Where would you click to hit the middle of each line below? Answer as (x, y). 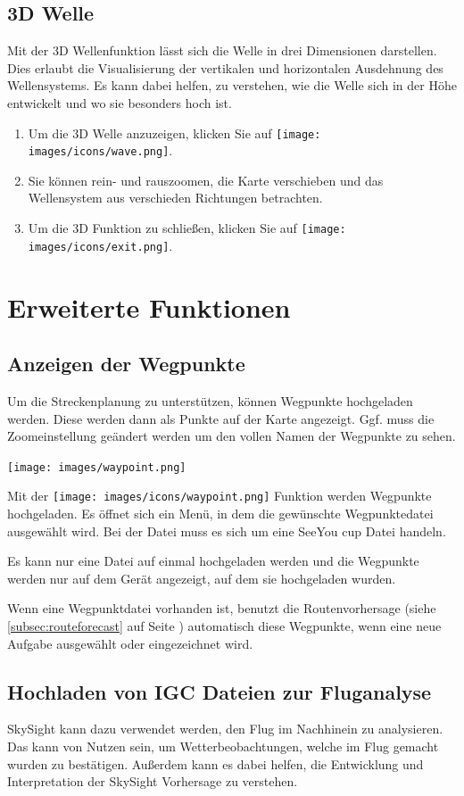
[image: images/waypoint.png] (97, 467)
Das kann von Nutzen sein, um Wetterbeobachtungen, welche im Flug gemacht (223, 746)
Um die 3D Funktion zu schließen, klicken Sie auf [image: (187, 228)
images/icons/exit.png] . (100, 245)
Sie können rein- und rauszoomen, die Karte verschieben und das (206, 180)
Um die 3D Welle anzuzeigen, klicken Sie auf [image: (174, 133)
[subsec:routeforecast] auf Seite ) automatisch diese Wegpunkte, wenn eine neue (224, 626)
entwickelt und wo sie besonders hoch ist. (120, 102)
